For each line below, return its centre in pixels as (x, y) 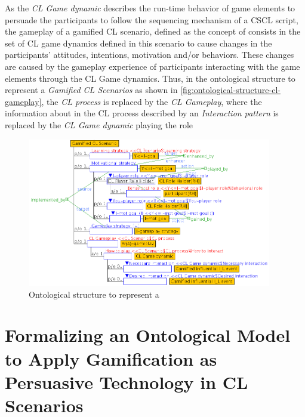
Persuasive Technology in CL (127, 382)
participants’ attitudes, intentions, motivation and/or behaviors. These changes (150, 55)
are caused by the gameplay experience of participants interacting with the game (152, 66)
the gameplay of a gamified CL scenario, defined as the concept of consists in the (153, 31)
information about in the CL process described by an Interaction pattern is (142, 113)
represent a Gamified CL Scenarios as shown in (91, 90)
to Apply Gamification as (111, 358)
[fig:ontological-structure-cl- (230, 90)
